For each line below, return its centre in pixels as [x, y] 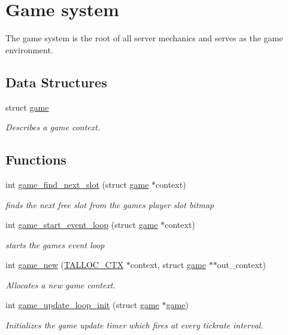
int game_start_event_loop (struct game [82, 225]
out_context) [241, 265]
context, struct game [168, 265]
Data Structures [56, 82]
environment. [29, 49]
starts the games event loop [55, 244]
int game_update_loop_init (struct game [82, 305]
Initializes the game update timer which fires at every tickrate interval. [134, 325]
